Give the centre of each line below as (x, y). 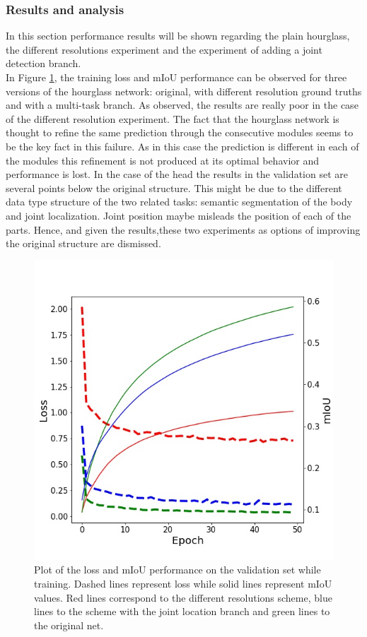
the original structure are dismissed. (83, 243)
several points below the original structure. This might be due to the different (174, 187)
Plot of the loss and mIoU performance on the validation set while (177, 570)
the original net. (69, 625)
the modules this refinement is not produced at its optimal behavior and (163, 160)
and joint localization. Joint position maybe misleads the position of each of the (179, 215)
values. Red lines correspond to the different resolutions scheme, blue (183, 597)
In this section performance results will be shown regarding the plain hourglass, (178, 36)
